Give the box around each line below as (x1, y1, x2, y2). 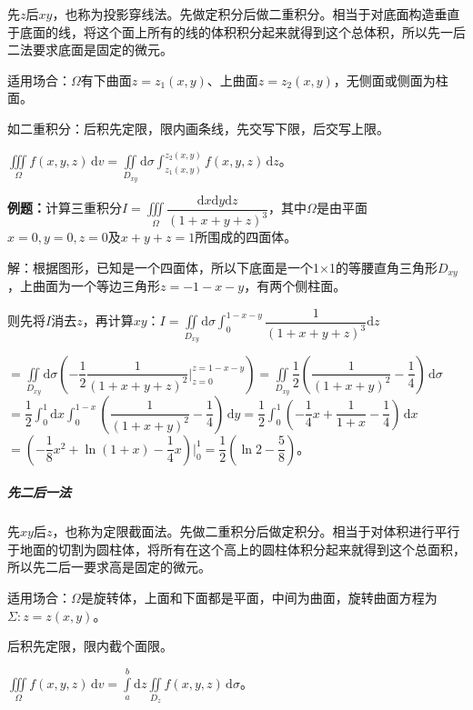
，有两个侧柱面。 (244, 276, 347, 295)
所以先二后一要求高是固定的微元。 (7, 557, 211, 576)
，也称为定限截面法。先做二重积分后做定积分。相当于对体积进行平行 (52, 522, 460, 541)
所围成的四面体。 (195, 227, 297, 246)
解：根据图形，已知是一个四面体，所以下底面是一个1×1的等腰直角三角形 (7, 257, 438, 276)
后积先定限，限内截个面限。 (7, 636, 173, 655)
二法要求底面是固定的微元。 (7, 40, 173, 59)
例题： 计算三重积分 (7, 198, 122, 217)
